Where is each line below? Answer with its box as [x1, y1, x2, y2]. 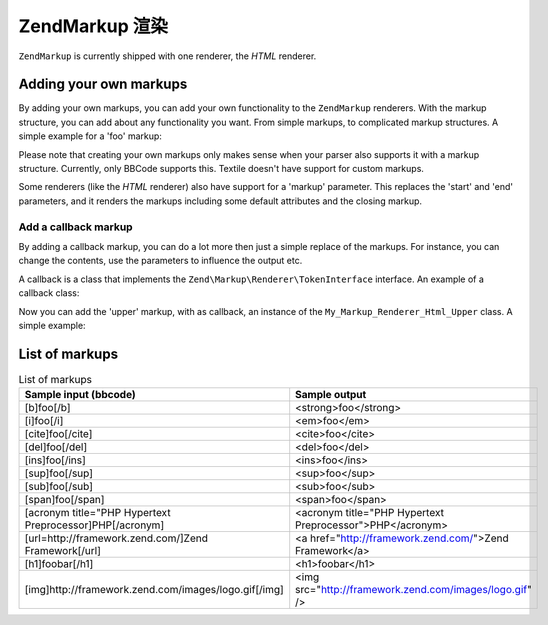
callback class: [18, 287, 80, 299]
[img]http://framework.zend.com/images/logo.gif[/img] [24, 583, 284, 597]
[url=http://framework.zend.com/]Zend [24, 531, 209, 545]
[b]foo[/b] [24, 401, 71, 415]
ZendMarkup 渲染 [18, 15, 169, 37]
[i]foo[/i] [24, 414, 64, 428]
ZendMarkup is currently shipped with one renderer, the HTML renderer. [18, 50, 317, 62]
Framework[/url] [24, 544, 102, 558]
